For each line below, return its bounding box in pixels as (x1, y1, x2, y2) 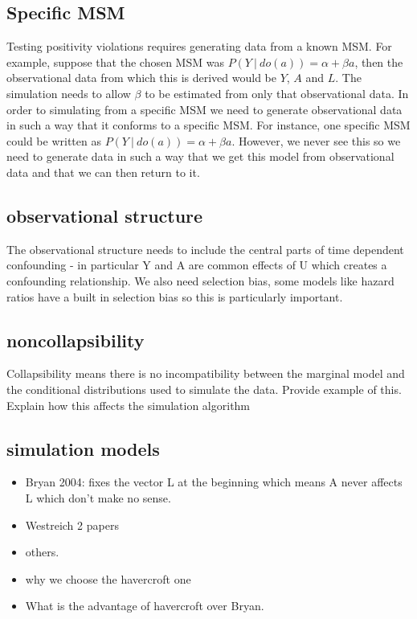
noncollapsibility (6, 327, 145, 352)
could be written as (6, 132, 101, 149)
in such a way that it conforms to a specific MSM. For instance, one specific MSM (6, 117, 411, 133)
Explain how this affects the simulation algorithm (6, 396, 251, 413)
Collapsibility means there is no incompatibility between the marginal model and (6, 365, 405, 382)
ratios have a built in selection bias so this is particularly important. (6, 288, 343, 305)
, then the (354, 53, 403, 70)
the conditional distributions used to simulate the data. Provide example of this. (6, 380, 402, 397)
